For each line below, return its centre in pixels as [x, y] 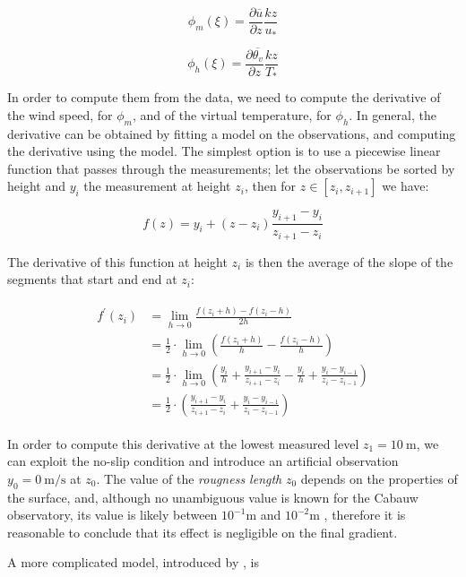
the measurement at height [157, 186]
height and [36, 186]
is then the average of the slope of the [349, 261]
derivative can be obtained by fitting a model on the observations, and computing [232, 133]
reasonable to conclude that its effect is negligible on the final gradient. [203, 532]
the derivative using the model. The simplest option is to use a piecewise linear [224, 151]
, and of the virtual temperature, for [232, 114]
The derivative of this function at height [117, 261]
